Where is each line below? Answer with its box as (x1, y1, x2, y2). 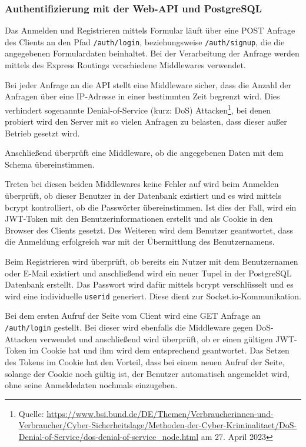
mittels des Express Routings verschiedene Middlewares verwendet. (5, 59, 246, 71)
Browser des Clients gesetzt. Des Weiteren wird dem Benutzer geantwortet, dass (5, 223, 294, 236)
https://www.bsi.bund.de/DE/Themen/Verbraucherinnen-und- (46, 407, 274, 419)
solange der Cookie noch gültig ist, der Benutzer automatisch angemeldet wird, (5, 367, 290, 379)
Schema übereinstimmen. (5, 158, 95, 170)
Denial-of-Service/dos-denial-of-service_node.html (18, 430, 199, 442)
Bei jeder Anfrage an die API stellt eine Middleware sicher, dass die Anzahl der (5, 78, 291, 91)
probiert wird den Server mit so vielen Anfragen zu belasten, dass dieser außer (5, 115, 287, 128)
